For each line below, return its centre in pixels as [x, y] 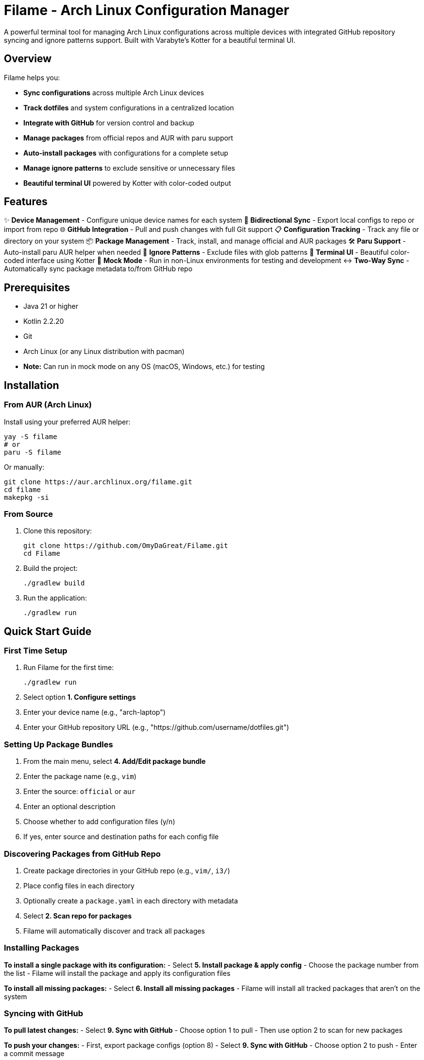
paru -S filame [33, 452]
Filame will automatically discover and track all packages [114, 931]
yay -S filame [31, 436]
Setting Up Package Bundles [59, 744]
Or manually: [24, 467]
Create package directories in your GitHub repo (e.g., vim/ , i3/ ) [127, 870]
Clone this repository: [58, 531]
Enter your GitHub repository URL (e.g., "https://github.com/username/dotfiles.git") [156, 727]
